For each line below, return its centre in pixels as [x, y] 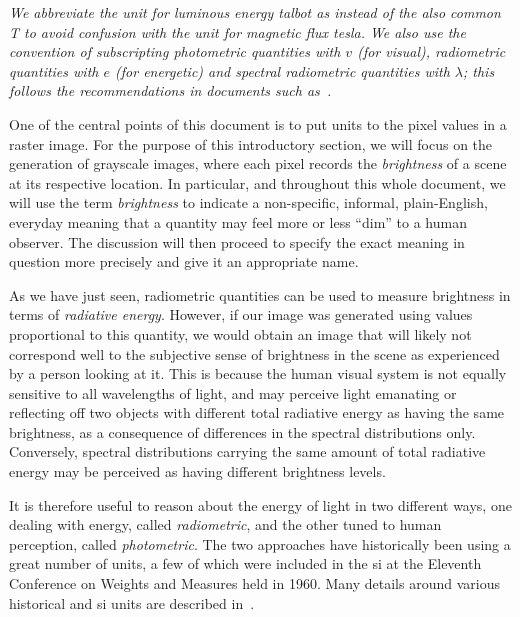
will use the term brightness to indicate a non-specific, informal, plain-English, [248, 202]
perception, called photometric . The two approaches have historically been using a [260, 543]
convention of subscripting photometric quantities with [175, 51]
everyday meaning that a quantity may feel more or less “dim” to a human [238, 221]
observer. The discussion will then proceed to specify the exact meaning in [237, 241]
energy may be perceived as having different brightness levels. [197, 471]
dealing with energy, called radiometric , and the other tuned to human [225, 524]
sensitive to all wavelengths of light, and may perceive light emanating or [233, 392]
